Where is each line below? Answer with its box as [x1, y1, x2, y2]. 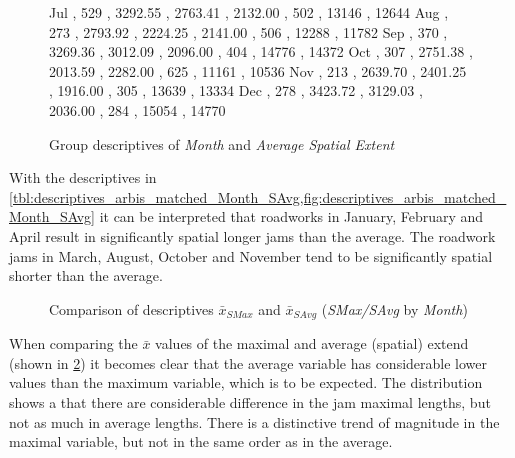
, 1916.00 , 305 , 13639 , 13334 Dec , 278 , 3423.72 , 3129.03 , [49, 80, 423, 101]
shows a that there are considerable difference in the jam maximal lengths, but [9, 391, 491, 412]
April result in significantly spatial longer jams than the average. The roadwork [9, 225, 496, 246]
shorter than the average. [9, 265, 163, 286]
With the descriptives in [9, 167, 157, 188]
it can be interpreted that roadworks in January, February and [99, 206, 484, 227]
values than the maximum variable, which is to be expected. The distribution [9, 372, 483, 393]
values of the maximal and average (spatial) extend [155, 333, 469, 354]
